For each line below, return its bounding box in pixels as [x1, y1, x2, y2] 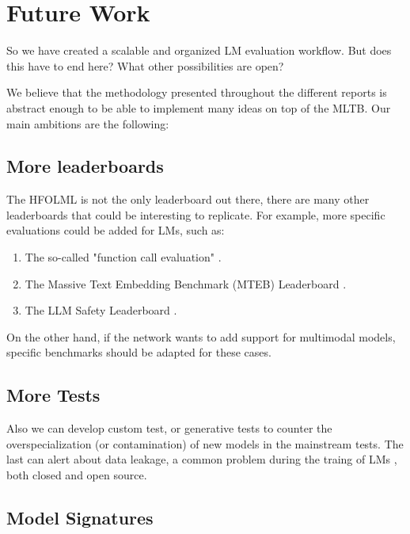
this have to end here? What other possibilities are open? [6, 57, 284, 74]
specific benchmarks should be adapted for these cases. [6, 344, 271, 360]
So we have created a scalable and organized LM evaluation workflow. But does [6, 42, 392, 59]
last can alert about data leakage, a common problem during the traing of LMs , [6, 451, 397, 467]
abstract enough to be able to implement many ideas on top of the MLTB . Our [6, 99, 391, 116]
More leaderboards [6, 154, 164, 178]
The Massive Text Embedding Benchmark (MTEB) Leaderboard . [25, 275, 347, 292]
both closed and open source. [6, 467, 147, 483]
